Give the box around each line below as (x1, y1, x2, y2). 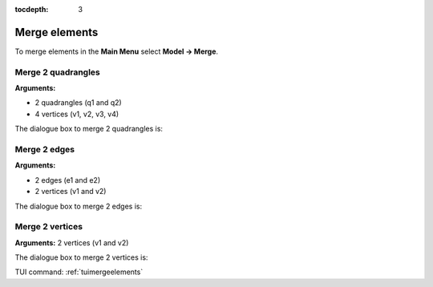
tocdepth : (14, 5, 49, 14)
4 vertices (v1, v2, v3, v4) (34, 109, 119, 119)
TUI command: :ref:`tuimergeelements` (14, 267, 144, 277)
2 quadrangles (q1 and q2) (34, 98, 122, 107)
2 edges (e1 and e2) (34, 175, 101, 184)
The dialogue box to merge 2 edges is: (14, 201, 143, 211)
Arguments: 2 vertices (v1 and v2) (14, 237, 129, 248)
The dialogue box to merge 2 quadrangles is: (14, 124, 164, 134)
